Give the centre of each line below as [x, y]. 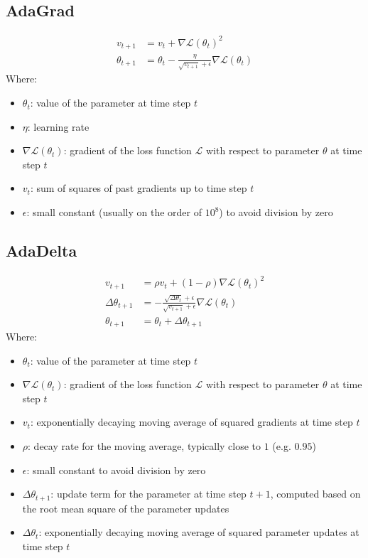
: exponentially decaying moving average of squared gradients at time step [191, 422]
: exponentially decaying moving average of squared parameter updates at [199, 532]
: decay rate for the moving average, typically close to [145, 445]
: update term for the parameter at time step [148, 494]
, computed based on [315, 494]
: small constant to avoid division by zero [116, 470]
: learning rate [58, 126]
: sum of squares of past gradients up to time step [139, 188]
